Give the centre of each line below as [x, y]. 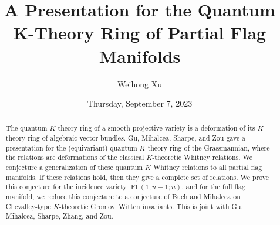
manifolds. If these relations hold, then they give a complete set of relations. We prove [137, 177]
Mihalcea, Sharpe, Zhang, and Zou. [59, 216]
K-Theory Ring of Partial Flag [140, 33]
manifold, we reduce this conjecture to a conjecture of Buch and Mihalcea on [123, 197]
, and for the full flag [214, 187]
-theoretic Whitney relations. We [202, 157]
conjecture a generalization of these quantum [74, 167]
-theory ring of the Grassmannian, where [208, 147]
